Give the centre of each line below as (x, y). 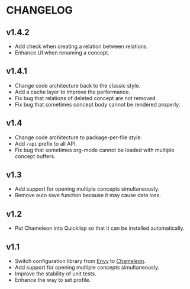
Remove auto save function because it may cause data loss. (88, 195)
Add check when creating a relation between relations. (81, 46)
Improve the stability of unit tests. (55, 274)
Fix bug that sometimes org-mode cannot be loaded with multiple (94, 150)
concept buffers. (35, 156)
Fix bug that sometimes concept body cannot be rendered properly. (97, 104)
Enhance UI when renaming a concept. (62, 53)
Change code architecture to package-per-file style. (78, 137)
